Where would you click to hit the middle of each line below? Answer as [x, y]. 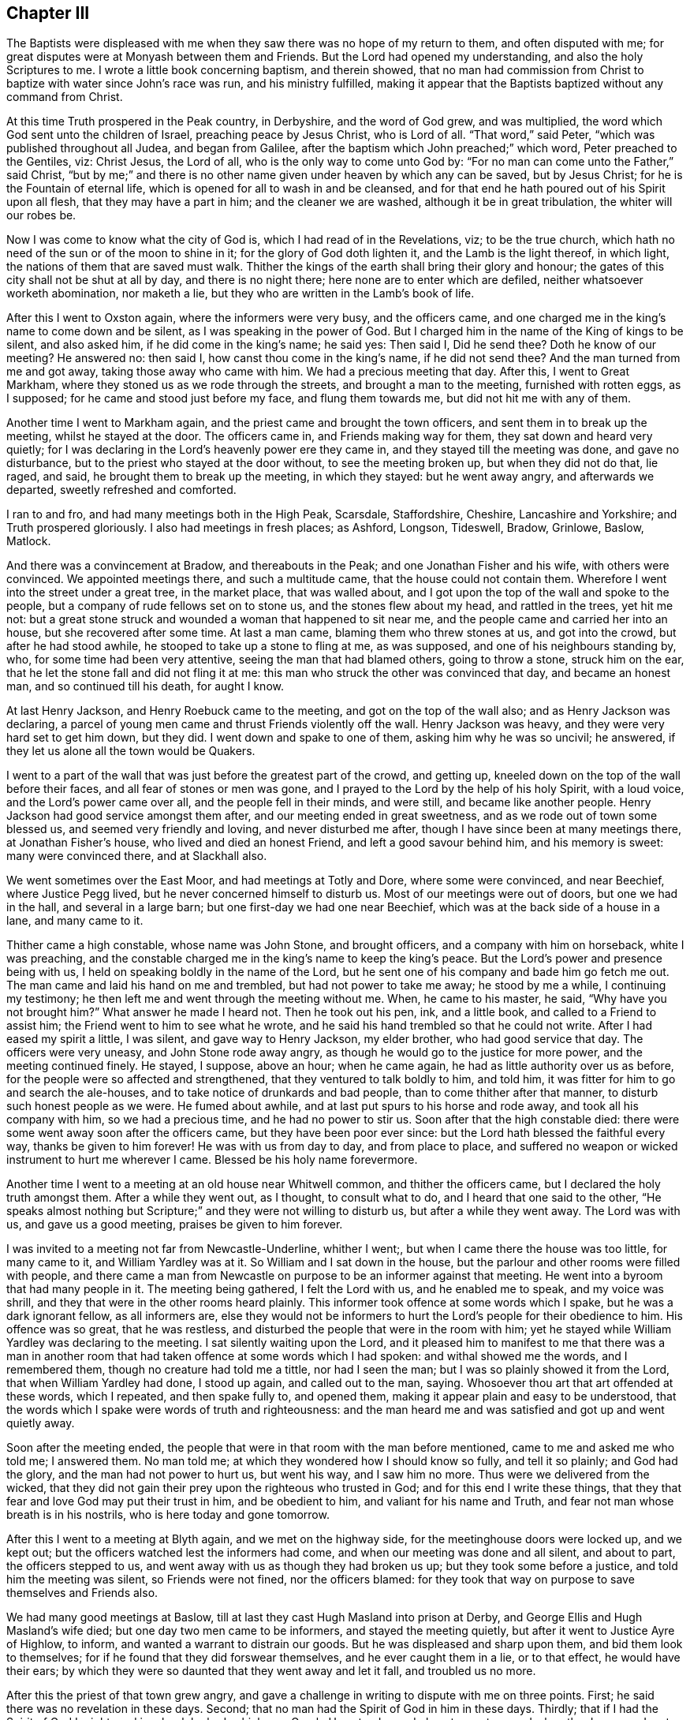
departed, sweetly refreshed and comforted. [121, 490]
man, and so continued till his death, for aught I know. [145, 686]
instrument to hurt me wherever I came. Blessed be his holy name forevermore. [212, 1160]
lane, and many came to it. [75, 921]
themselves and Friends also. [82, 1593]
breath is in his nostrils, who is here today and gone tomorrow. [168, 1515]
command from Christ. [65, 97]
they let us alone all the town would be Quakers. [131, 751]
